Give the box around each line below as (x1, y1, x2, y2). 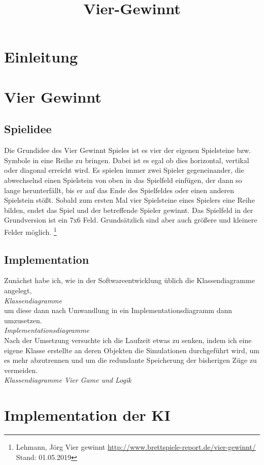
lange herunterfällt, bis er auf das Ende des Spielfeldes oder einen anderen (4, 184, 235, 195)
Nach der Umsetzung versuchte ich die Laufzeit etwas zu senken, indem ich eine (4, 334, 252, 345)
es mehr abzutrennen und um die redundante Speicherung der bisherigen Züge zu (4, 355, 257, 365)
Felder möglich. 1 (4, 225, 57, 237)
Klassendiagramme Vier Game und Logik (4, 375, 131, 385)
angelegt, (4, 285, 32, 295)
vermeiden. (4, 364, 38, 375)
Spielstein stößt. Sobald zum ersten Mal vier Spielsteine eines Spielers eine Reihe (4, 195, 255, 205)
